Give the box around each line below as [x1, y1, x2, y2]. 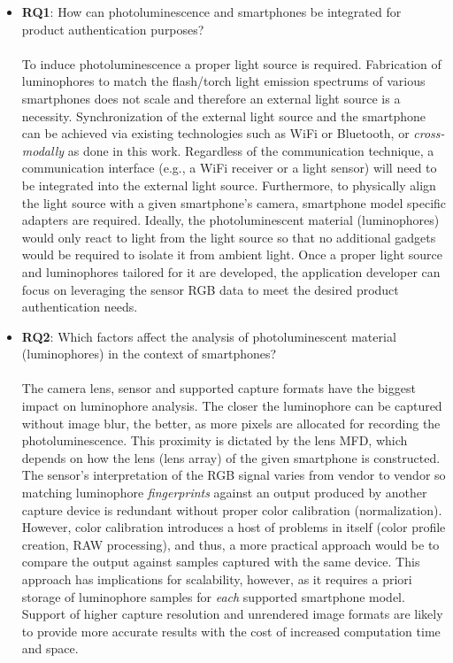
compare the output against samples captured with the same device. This [21, 552, 420, 571]
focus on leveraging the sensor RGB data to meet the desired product [21, 280, 399, 298]
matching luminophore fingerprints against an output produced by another [21, 483, 427, 502]
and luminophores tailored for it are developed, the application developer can [21, 262, 441, 281]
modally [21, 141, 65, 159]
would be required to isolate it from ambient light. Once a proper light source [21, 245, 443, 264]
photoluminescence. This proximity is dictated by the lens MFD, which [21, 431, 408, 450]
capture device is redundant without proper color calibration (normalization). [21, 500, 442, 519]
